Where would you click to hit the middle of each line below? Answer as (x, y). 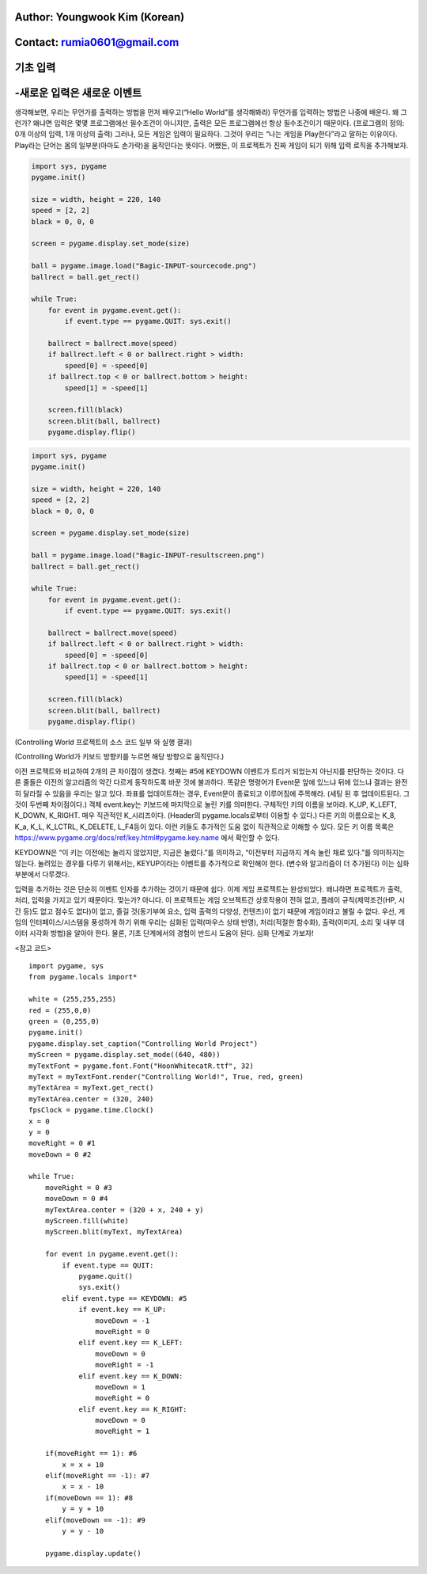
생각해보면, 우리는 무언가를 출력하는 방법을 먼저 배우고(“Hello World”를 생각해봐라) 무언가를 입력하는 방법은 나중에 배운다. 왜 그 (211, 112)
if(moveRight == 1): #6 (91, 1454)
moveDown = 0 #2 (60, 1154)
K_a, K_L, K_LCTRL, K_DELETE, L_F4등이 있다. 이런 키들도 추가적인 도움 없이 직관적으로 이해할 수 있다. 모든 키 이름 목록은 (204, 827)
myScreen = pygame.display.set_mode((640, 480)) (125, 1055)
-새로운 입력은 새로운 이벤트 (78, 93)
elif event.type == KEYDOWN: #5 (125, 1298)
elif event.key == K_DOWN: (131, 1376)
